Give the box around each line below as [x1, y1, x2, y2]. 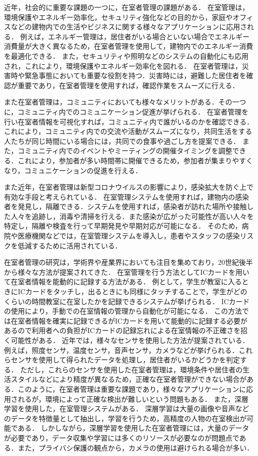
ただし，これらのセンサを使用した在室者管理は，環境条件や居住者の [20, 364, 243, 374]
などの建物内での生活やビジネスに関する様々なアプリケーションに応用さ [10, 21, 247, 32]
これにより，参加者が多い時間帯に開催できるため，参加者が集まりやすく [17, 155, 253, 165]
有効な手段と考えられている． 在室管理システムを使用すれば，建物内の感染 [4, 191, 249, 202]
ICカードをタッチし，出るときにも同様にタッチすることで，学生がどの [17, 286, 248, 297]
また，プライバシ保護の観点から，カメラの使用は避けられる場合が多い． [17, 442, 254, 453]
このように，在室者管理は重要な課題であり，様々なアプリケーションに [17, 383, 246, 394]
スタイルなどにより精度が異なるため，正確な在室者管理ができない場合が [10, 374, 247, 384]
